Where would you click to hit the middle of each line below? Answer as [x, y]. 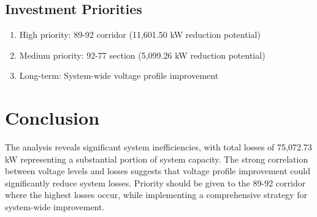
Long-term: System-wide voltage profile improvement [119, 75]
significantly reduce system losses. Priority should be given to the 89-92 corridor [155, 182]
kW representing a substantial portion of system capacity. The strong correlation [157, 159]
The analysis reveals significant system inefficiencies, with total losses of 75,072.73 [158, 147]
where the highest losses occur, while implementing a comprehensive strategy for [156, 195]
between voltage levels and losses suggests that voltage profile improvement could [158, 171]
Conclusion [52, 118]
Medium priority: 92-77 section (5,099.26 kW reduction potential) [142, 55]
